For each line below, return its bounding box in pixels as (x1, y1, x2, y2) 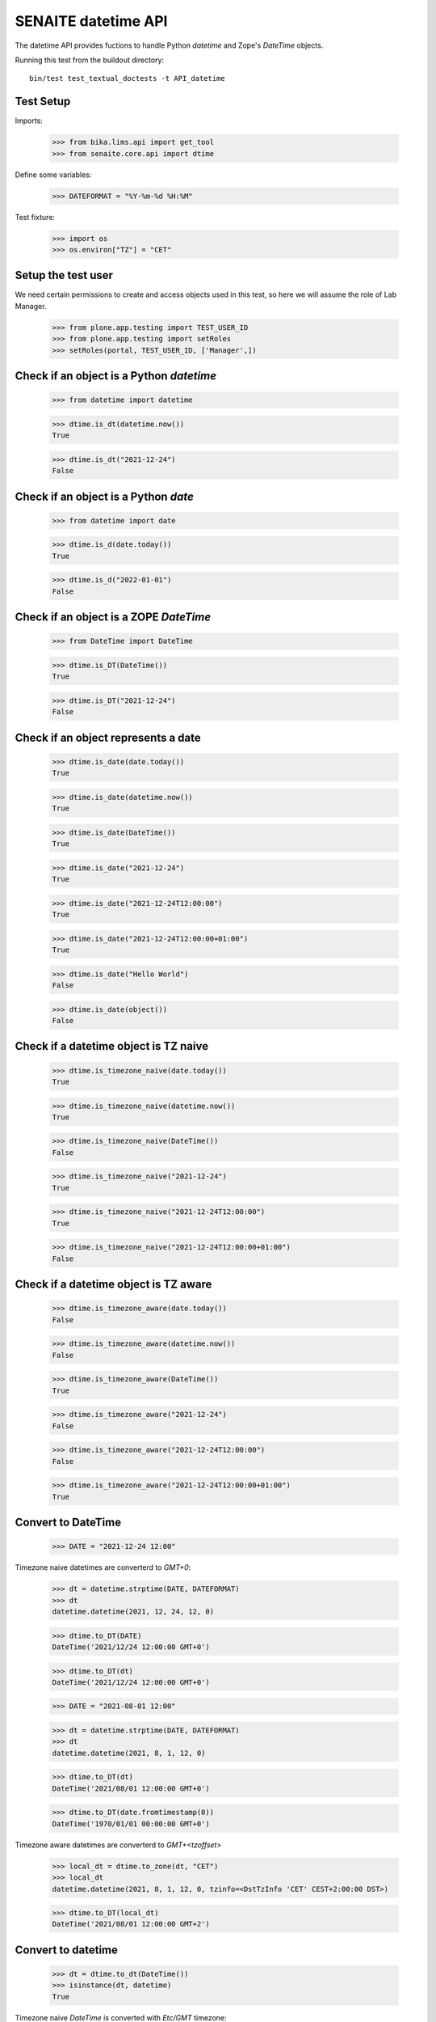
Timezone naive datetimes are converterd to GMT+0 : (15, 1563, 191, 1572)
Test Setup (15, 95, 71, 108)
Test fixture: (15, 212, 56, 222)
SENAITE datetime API (15, 12, 168, 30)
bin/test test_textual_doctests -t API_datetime (29, 74, 225, 83)
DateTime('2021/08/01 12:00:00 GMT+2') (52, 1919, 210, 1929)
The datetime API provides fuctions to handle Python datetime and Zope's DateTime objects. (15, 40, 324, 50)
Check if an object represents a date (15, 730, 201, 744)
